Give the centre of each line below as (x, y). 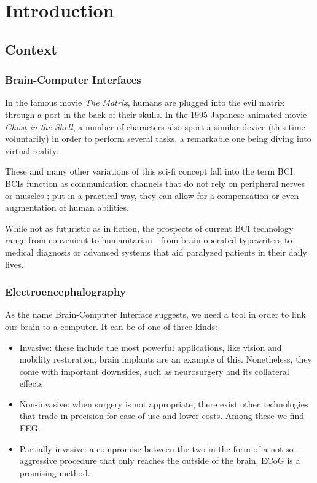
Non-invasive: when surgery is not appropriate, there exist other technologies (164, 403)
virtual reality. (32, 150)
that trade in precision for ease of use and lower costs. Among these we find (162, 416)
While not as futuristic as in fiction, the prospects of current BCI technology (149, 228)
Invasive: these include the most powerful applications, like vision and (151, 347)
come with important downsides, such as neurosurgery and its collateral (154, 371)
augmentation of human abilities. (67, 207)
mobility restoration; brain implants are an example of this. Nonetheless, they (166, 359)
